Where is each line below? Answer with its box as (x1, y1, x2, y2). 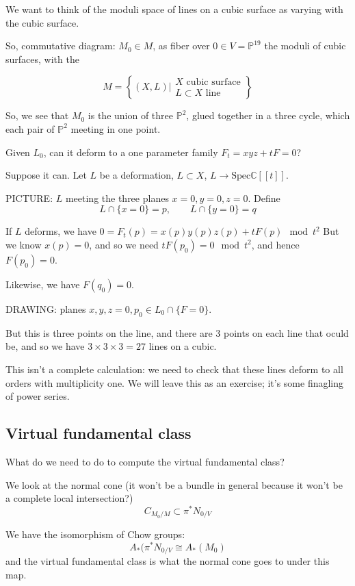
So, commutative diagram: (5, 38, 116, 53)
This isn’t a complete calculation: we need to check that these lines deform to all (5, 361, 343, 376)
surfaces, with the (5, 51, 79, 66)
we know (5, 237, 42, 251)
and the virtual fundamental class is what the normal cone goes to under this (5, 554, 330, 568)
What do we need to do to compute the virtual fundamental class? (5, 454, 285, 468)
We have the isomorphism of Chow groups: (5, 527, 185, 542)
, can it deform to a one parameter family (43, 144, 218, 159)
